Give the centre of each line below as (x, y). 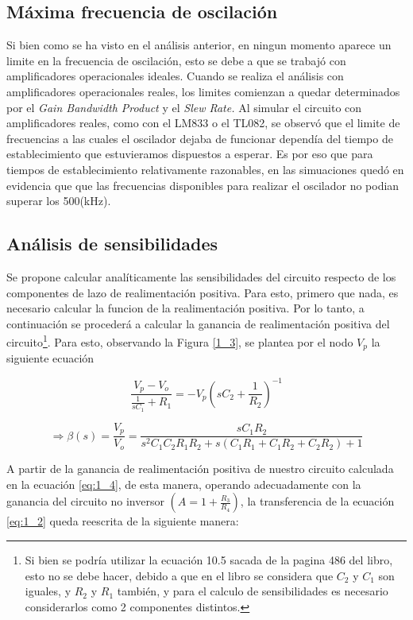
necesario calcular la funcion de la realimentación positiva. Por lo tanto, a (185, 308)
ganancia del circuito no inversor (85, 501)
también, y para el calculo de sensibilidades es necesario (253, 591)
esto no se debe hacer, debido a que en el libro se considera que (179, 575)
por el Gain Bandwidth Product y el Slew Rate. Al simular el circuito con (184, 107)
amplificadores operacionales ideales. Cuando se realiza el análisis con (175, 76)
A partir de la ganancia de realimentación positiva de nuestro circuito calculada (200, 469)
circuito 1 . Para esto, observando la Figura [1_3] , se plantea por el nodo (180, 341)
